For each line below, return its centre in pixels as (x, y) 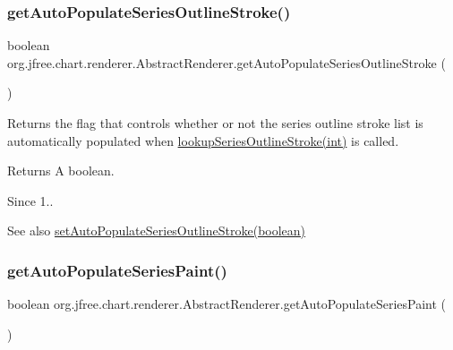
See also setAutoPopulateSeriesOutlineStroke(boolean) (157, 230)
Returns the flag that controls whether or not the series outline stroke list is (215, 123)
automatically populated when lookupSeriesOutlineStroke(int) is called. (203, 140)
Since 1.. (30, 200)
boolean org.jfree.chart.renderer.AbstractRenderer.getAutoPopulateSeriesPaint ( (227, 304)
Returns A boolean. (61, 171)
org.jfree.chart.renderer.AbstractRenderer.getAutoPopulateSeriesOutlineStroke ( (226, 62)
